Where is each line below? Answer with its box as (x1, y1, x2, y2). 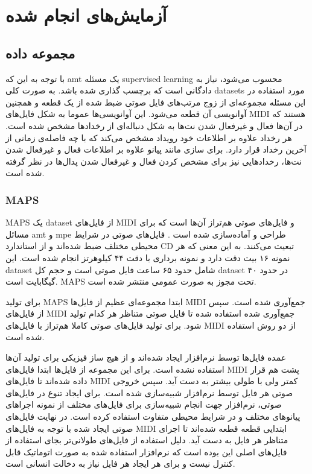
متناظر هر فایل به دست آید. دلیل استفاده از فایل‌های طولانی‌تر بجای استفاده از (5, 434, 288, 446)
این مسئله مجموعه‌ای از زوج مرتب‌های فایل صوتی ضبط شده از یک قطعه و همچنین (5, 95, 306, 108)
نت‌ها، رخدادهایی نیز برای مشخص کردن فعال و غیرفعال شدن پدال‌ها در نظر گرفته (5, 154, 302, 167)
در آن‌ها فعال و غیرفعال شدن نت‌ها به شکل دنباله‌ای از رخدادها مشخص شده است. (5, 119, 303, 131)
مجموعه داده (5, 43, 75, 62)
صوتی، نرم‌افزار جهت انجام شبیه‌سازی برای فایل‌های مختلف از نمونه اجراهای (5, 398, 282, 411)
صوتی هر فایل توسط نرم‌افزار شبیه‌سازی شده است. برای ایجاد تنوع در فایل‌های (5, 386, 293, 399)
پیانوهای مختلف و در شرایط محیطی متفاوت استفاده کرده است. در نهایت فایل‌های (5, 410, 301, 423)
